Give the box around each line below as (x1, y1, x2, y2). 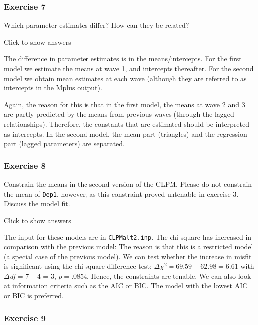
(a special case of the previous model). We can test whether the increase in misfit (4, 251, 252, 261)
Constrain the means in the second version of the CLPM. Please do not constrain (4, 178, 252, 189)
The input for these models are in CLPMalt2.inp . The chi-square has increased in (4, 232, 252, 242)
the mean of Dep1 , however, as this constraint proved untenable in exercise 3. (4, 188, 239, 199)
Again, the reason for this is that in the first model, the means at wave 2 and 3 (4, 99, 245, 109)
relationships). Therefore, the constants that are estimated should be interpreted (4, 118, 250, 129)
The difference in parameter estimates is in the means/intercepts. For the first (4, 53, 242, 64)
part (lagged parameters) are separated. (4, 138, 125, 149)
